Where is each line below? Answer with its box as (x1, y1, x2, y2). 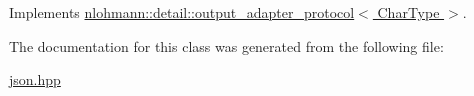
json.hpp (9, 69, 61, 90)
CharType (377, 2, 440, 22)
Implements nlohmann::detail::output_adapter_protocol (9, 2, 355, 22)
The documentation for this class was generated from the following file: (9, 35, 444, 56)
